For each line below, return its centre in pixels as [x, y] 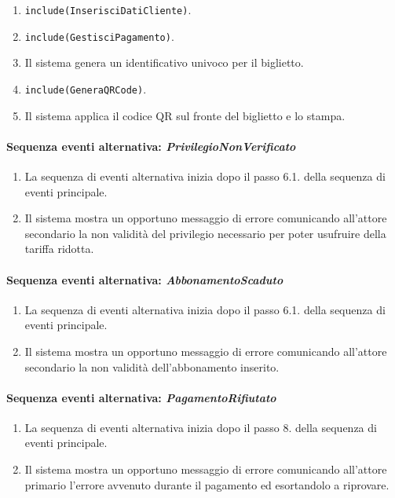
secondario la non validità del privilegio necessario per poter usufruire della [205, 233]
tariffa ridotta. [59, 249]
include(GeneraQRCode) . [86, 88]
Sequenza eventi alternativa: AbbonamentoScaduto [145, 279]
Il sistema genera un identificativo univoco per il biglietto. [164, 62]
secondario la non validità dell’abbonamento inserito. [152, 366]
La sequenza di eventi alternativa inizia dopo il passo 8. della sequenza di [201, 427]
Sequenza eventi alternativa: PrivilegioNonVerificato [151, 146]
